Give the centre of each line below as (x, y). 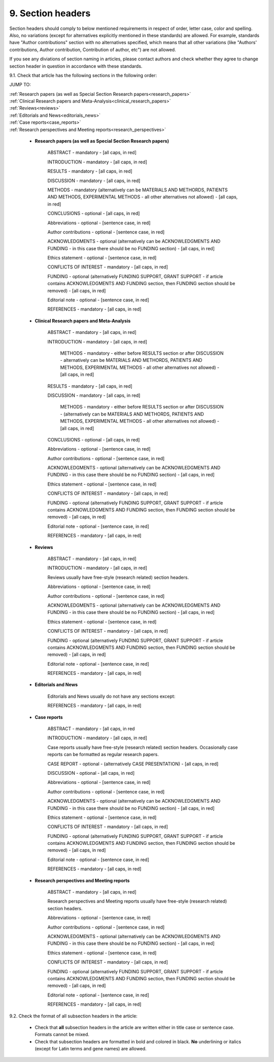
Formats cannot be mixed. (62, 1035)
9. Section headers (50, 13)
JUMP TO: (20, 85)
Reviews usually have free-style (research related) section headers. (118, 577)
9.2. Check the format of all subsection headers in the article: (74, 1016)
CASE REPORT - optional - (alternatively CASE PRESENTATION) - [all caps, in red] (133, 764)
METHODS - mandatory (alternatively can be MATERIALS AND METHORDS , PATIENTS (138, 190)
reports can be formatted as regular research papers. (103, 755)
